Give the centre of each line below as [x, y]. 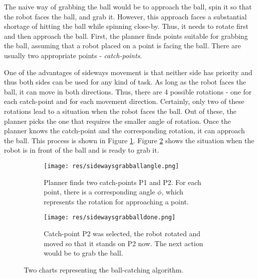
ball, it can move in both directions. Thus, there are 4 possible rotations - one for [128, 91]
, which [172, 192]
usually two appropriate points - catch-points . [73, 55]
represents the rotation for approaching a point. [116, 201]
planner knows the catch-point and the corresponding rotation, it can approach [125, 131]
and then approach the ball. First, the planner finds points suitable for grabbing [126, 36]
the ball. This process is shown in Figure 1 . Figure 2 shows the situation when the [129, 140]
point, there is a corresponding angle [99, 192]
